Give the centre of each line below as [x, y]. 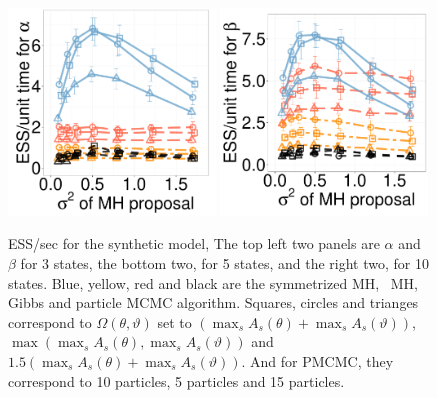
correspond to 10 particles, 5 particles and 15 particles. [176, 380]
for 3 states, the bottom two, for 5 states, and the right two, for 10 [224, 262]
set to [174, 321]
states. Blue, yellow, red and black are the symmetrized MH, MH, [213, 282]
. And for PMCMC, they [317, 360]
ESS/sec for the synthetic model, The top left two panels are [194, 243]
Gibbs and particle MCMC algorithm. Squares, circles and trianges [213, 302]
